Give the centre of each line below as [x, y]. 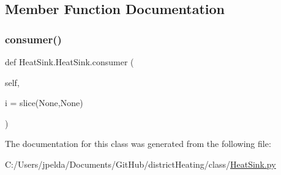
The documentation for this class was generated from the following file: [138, 144]
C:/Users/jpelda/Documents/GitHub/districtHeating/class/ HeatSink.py [140, 164]
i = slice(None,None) [44, 103]
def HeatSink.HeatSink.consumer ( [69, 62]
